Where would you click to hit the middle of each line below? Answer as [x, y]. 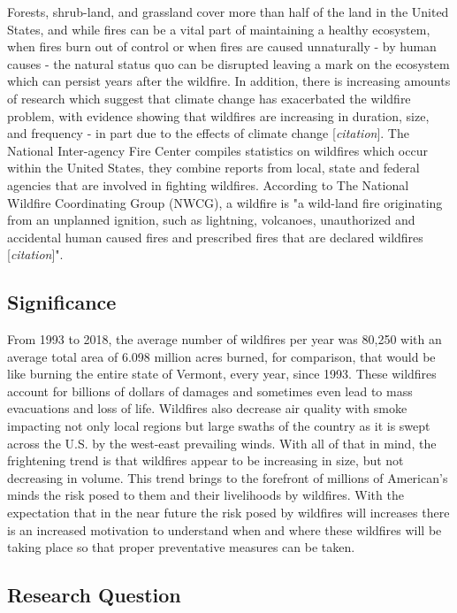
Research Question [94, 595]
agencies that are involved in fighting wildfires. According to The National [208, 184]
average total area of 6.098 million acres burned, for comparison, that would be [221, 356]
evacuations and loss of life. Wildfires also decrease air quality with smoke [207, 408]
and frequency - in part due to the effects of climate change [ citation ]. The [208, 133]
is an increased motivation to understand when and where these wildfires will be [225, 529]
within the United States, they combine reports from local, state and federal [213, 168]
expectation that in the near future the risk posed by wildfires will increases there [228, 513]
